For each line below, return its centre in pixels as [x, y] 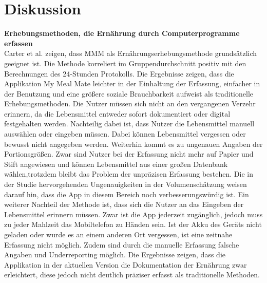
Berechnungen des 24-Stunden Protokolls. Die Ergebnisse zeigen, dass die [119, 73]
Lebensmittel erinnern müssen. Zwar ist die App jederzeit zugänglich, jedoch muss [133, 214]
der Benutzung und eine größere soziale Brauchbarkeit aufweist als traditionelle [129, 93]
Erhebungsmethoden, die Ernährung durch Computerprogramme [122, 33]
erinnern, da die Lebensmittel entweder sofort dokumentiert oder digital [117, 113]
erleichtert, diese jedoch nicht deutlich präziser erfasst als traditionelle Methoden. [132, 275]
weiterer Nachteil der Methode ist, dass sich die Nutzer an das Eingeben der [124, 204]
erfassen [18, 43]
